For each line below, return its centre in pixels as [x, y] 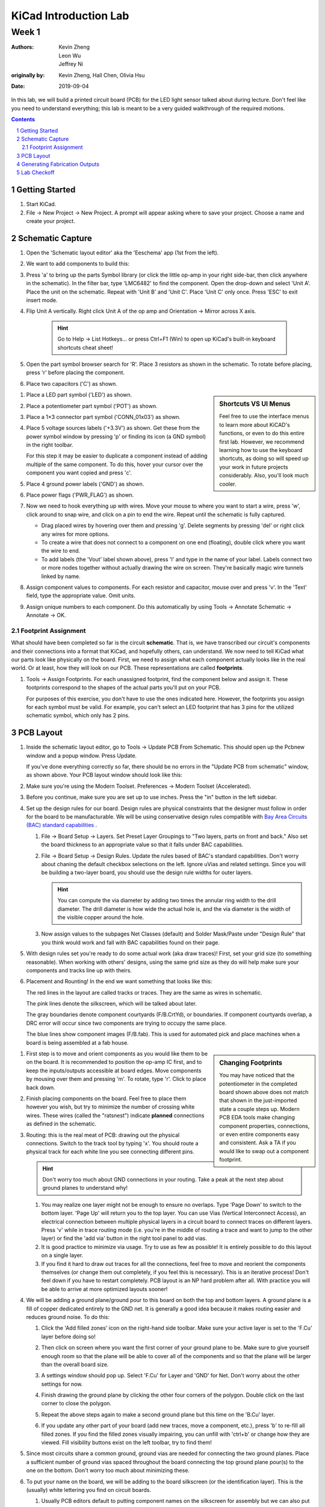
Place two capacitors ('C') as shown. [72, 383]
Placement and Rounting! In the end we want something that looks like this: [119, 981]
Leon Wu [70, 55]
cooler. [228, 484]
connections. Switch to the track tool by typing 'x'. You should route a [112, 1143]
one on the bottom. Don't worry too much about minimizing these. [108, 1470]
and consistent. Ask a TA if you [258, 1143]
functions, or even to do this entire [262, 433]
